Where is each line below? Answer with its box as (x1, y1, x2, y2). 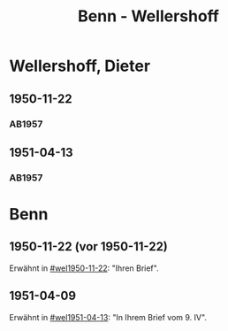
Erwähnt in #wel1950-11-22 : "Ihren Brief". (9, 263, 159, 273)
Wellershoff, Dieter (9, 56, 151, 76)
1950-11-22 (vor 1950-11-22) (9, 239, 168, 254)
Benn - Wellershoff (78, 6, 219, 27)
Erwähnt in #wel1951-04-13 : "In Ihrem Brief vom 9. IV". (9, 312, 208, 322)
